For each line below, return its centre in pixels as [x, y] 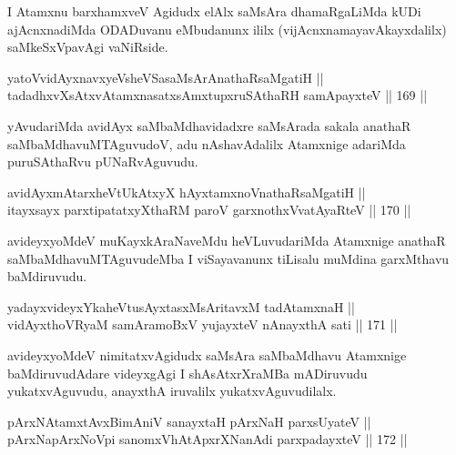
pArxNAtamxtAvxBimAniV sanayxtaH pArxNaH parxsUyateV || [189, 421]
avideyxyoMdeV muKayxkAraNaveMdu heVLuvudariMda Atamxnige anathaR [227, 240]
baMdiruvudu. [47, 276]
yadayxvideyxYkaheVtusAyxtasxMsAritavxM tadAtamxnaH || [181, 306]
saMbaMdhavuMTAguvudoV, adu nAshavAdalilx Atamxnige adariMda [207, 143]
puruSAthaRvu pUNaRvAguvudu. [103, 162]
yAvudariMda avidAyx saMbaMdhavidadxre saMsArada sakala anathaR [209, 125]
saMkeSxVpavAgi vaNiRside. [88, 47]
